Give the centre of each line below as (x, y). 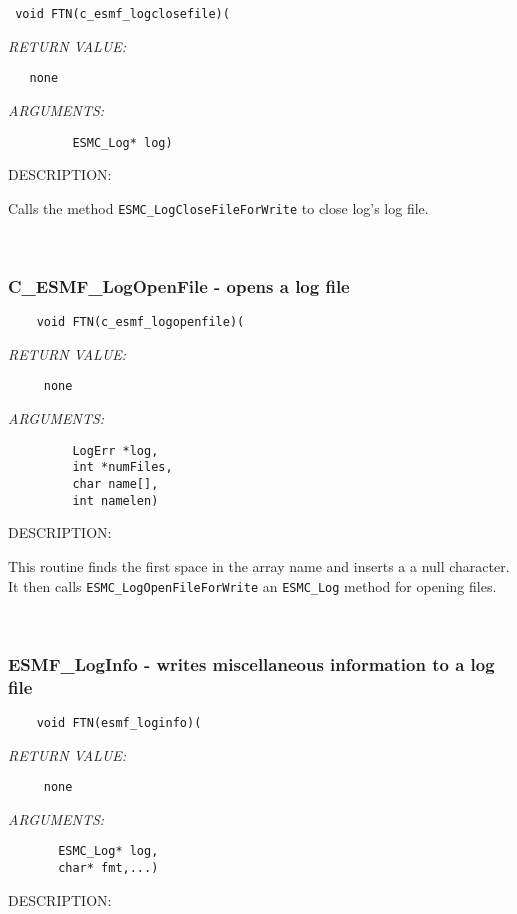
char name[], (115, 484)
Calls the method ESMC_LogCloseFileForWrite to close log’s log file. (218, 207)
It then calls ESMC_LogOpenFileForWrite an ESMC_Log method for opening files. (252, 585)
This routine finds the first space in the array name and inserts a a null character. (259, 565)
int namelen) (115, 500)
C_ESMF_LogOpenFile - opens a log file (179, 285)
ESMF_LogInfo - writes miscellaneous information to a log (251, 663)
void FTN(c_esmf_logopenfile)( (140, 322)
